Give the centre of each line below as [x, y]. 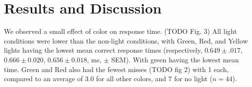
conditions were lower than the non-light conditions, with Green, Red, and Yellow [126, 40]
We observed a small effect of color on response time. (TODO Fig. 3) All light [120, 31]
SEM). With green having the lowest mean [175, 59]
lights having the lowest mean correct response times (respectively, [103, 50]
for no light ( [193, 79]
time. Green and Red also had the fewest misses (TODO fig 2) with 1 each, [116, 69]
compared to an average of [43, 79]
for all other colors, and [131, 79]
